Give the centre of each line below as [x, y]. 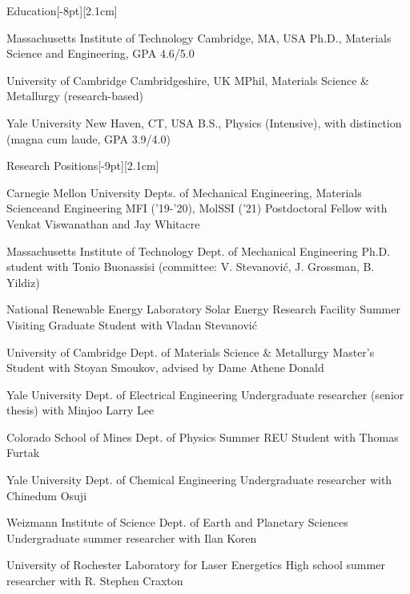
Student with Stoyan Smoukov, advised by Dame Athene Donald [165, 368]
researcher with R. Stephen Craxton [95, 581]
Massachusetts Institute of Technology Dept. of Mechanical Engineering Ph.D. [199, 251]
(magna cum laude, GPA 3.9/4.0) [88, 138]
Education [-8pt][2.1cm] [62, 10]
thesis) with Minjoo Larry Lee [80, 410]
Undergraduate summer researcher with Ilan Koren [132, 537]
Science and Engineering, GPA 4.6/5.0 [100, 53]
